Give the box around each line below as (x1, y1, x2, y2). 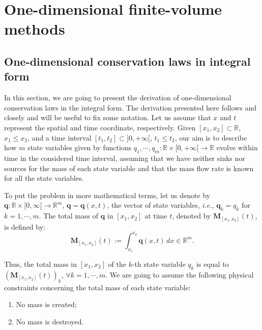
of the (108, 258, 126, 269)
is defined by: (4, 221, 45, 232)
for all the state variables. (4, 173, 84, 183)
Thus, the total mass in (4, 258, 77, 269)
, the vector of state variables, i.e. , (107, 200, 214, 210)
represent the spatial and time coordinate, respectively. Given (4, 122, 196, 132)
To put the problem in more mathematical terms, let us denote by (4, 189, 211, 200)
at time (144, 210, 167, 221)
